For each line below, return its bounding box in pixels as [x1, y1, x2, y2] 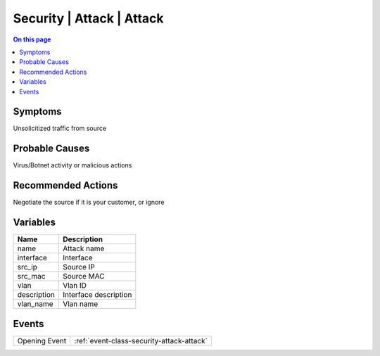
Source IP [62, 262, 95, 272]
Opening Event [17, 336, 67, 345]
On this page [13, 35, 51, 44]
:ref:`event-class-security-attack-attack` [74, 336, 208, 345]
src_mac [17, 272, 46, 281]
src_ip [17, 262, 38, 272]
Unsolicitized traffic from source [13, 124, 107, 133]
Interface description [62, 290, 132, 300]
